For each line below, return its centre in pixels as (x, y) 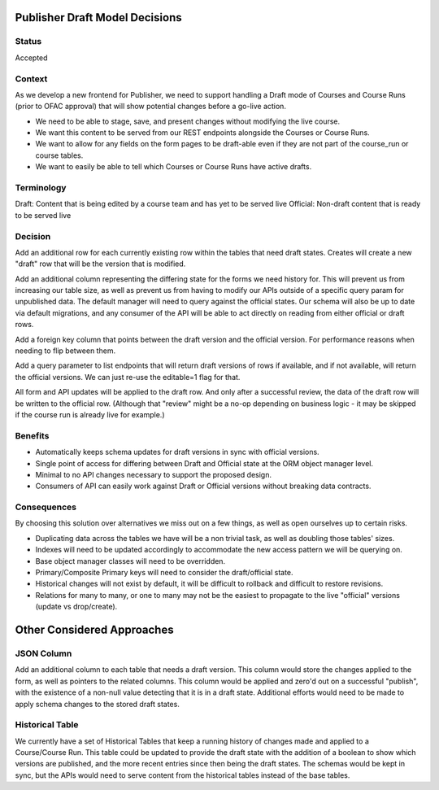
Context (31, 79)
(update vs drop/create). (76, 607)
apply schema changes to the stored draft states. (98, 704)
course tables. (59, 155)
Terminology (41, 188)
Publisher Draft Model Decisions (98, 17)
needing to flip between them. (65, 351)
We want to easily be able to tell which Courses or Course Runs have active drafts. (174, 167)
